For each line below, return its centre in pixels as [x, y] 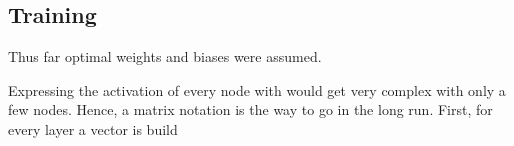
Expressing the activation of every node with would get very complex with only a [257, 89]
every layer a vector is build [93, 128]
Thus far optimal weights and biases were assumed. [165, 56]
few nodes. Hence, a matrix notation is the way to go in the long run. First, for [250, 109]
